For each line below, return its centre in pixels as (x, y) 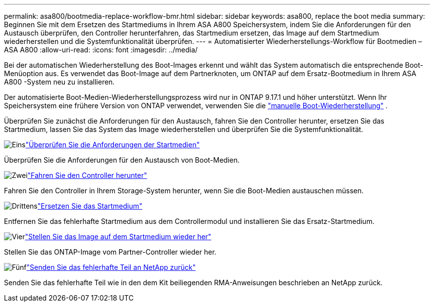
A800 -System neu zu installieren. (59, 82)
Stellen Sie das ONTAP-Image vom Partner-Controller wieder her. (110, 252)
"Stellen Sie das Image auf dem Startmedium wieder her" (118, 237)
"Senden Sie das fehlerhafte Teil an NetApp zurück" (111, 267)
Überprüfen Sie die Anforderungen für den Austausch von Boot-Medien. (122, 160)
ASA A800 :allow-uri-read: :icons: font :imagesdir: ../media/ (101, 50)
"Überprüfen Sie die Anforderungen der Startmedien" (112, 145)
